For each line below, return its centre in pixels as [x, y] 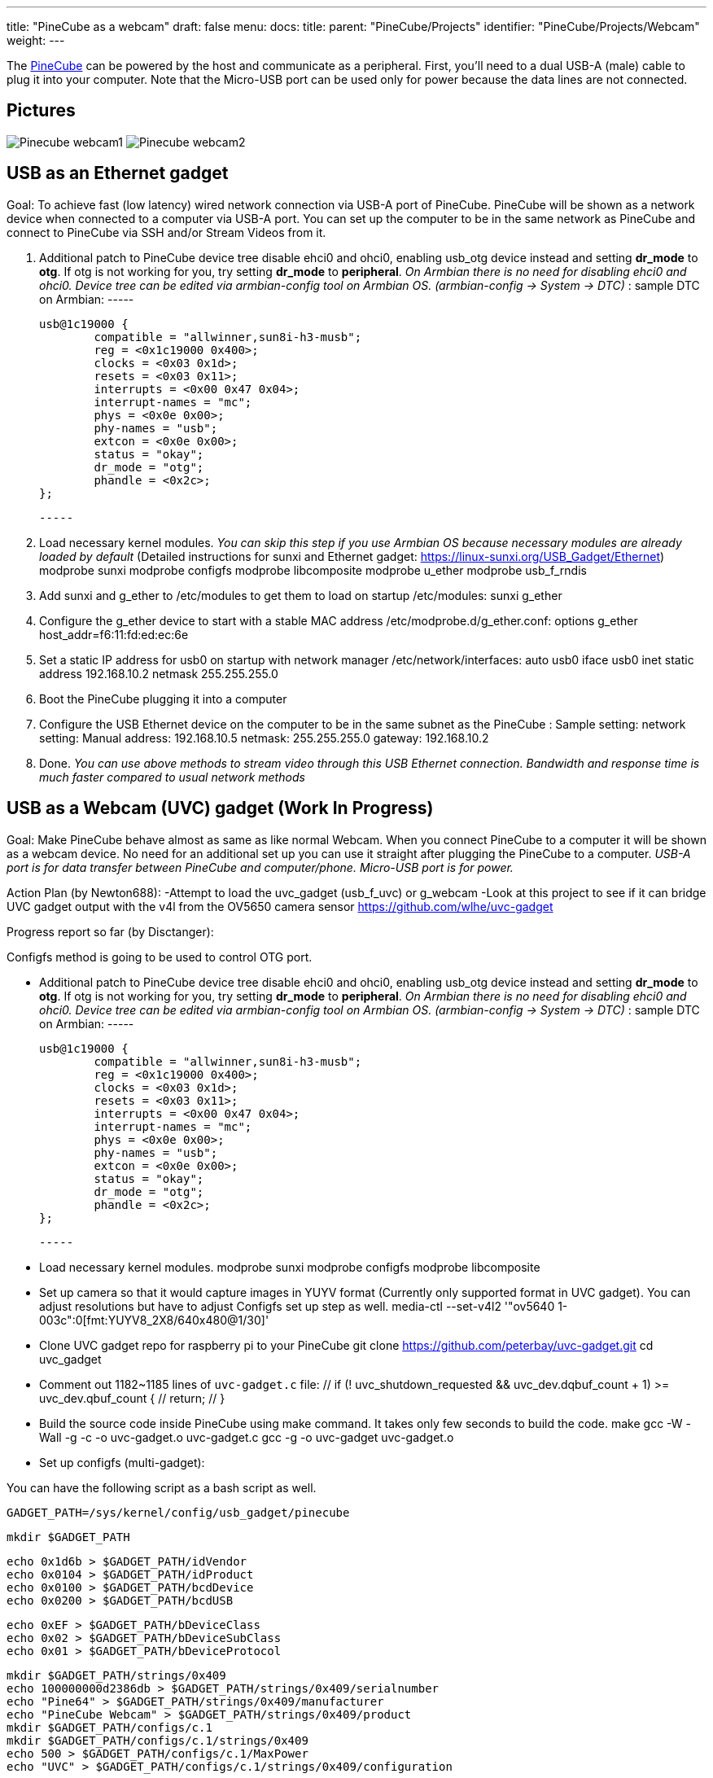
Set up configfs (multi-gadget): [122, 1462]
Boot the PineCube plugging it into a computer [163, 698]
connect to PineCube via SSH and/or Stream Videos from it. [166, 232]
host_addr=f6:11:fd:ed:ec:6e [114, 634]
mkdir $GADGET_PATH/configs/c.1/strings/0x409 [157, 1740]
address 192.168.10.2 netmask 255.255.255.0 [159, 673]
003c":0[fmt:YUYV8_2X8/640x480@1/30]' [154, 1320]
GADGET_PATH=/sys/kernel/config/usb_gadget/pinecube [178, 1512]
